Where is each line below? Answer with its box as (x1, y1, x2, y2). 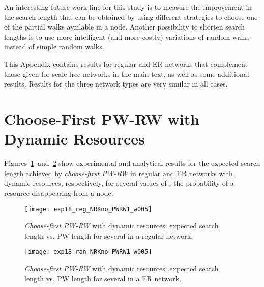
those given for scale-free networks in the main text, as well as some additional (4, 68, 249, 79)
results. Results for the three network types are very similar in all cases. (4, 78, 228, 89)
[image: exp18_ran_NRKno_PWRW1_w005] (24, 248, 152, 256)
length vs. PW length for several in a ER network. (24, 273, 182, 283)
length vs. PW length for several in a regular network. (24, 230, 193, 241)
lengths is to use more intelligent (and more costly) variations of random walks (4, 31, 250, 42)
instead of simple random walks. (4, 41, 104, 52)
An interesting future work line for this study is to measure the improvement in (4, 2, 252, 12)
